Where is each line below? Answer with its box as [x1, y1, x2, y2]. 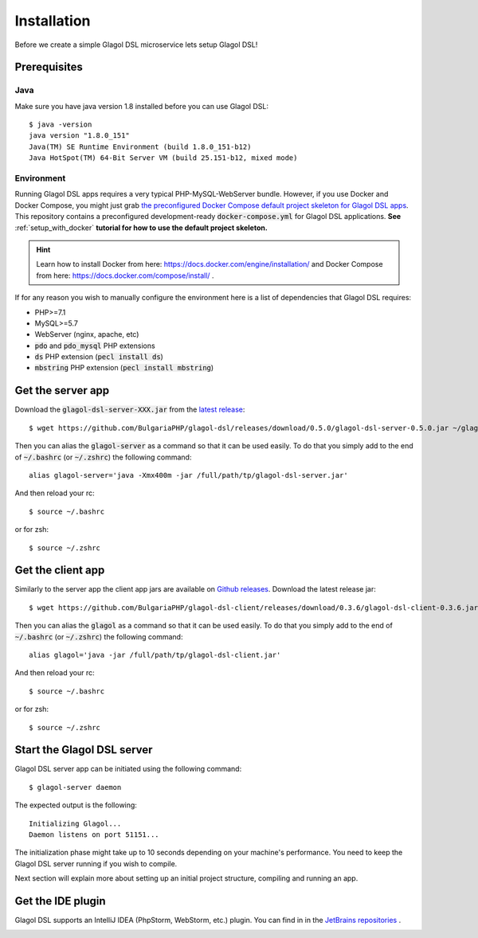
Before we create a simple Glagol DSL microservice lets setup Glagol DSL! [14, 40, 258, 49]
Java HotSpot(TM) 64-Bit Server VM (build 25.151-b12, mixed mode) [29, 154, 298, 162]
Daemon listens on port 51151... [29, 831, 159, 839]
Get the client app [14, 564, 105, 577]
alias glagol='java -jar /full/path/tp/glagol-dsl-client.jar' [29, 650, 281, 659]
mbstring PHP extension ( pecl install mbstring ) [34, 363, 214, 373]
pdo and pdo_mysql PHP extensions [34, 341, 155, 350]
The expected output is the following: [14, 800, 137, 810]
